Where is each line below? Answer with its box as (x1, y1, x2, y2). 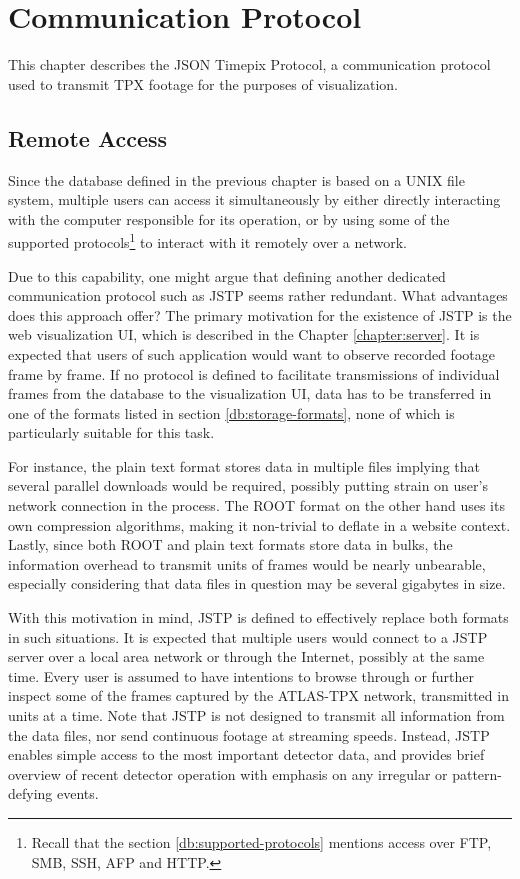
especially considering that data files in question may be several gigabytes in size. (8, 573, 506, 594)
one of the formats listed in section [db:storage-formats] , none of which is (8, 402, 455, 423)
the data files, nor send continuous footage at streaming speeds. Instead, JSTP (8, 724, 490, 745)
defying (8, 783, 53, 804)
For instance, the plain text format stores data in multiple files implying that (8, 455, 480, 476)
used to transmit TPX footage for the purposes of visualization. (8, 73, 398, 94)
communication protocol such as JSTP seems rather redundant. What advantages (8, 285, 508, 306)
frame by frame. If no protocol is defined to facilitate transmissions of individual (8, 363, 500, 384)
